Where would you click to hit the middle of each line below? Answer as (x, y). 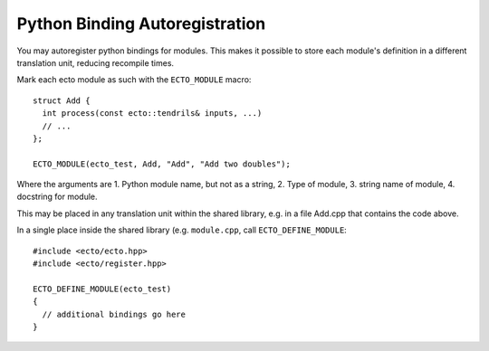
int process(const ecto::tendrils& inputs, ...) (152, 114)
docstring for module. (57, 197)
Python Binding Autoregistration (141, 24)
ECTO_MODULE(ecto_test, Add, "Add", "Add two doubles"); (162, 164)
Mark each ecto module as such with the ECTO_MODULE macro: (134, 80)
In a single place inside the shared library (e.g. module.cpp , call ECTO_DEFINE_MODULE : (182, 230)
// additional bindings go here (114, 314)
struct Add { (62, 100)
